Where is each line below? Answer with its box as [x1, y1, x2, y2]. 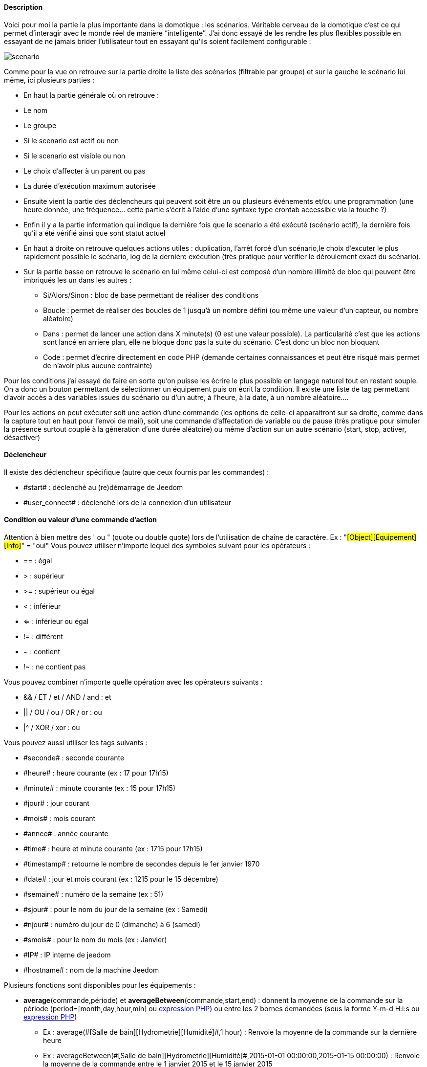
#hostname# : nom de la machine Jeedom [23, 966, 159, 975]
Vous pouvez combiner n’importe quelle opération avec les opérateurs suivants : [4, 678, 263, 687]
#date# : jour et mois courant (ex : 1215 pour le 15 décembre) [23, 875, 218, 884]
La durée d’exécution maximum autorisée [23, 181, 156, 190]
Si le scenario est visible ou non [23, 151, 126, 160]
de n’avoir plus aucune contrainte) [43, 361, 152, 370]
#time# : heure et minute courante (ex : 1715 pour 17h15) [23, 845, 203, 853]
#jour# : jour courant [23, 799, 89, 808]
